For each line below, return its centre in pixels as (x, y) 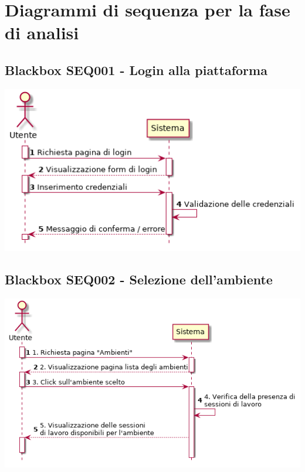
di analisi (42, 33)
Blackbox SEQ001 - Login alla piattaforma (136, 69)
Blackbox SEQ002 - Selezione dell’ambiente (139, 279)
